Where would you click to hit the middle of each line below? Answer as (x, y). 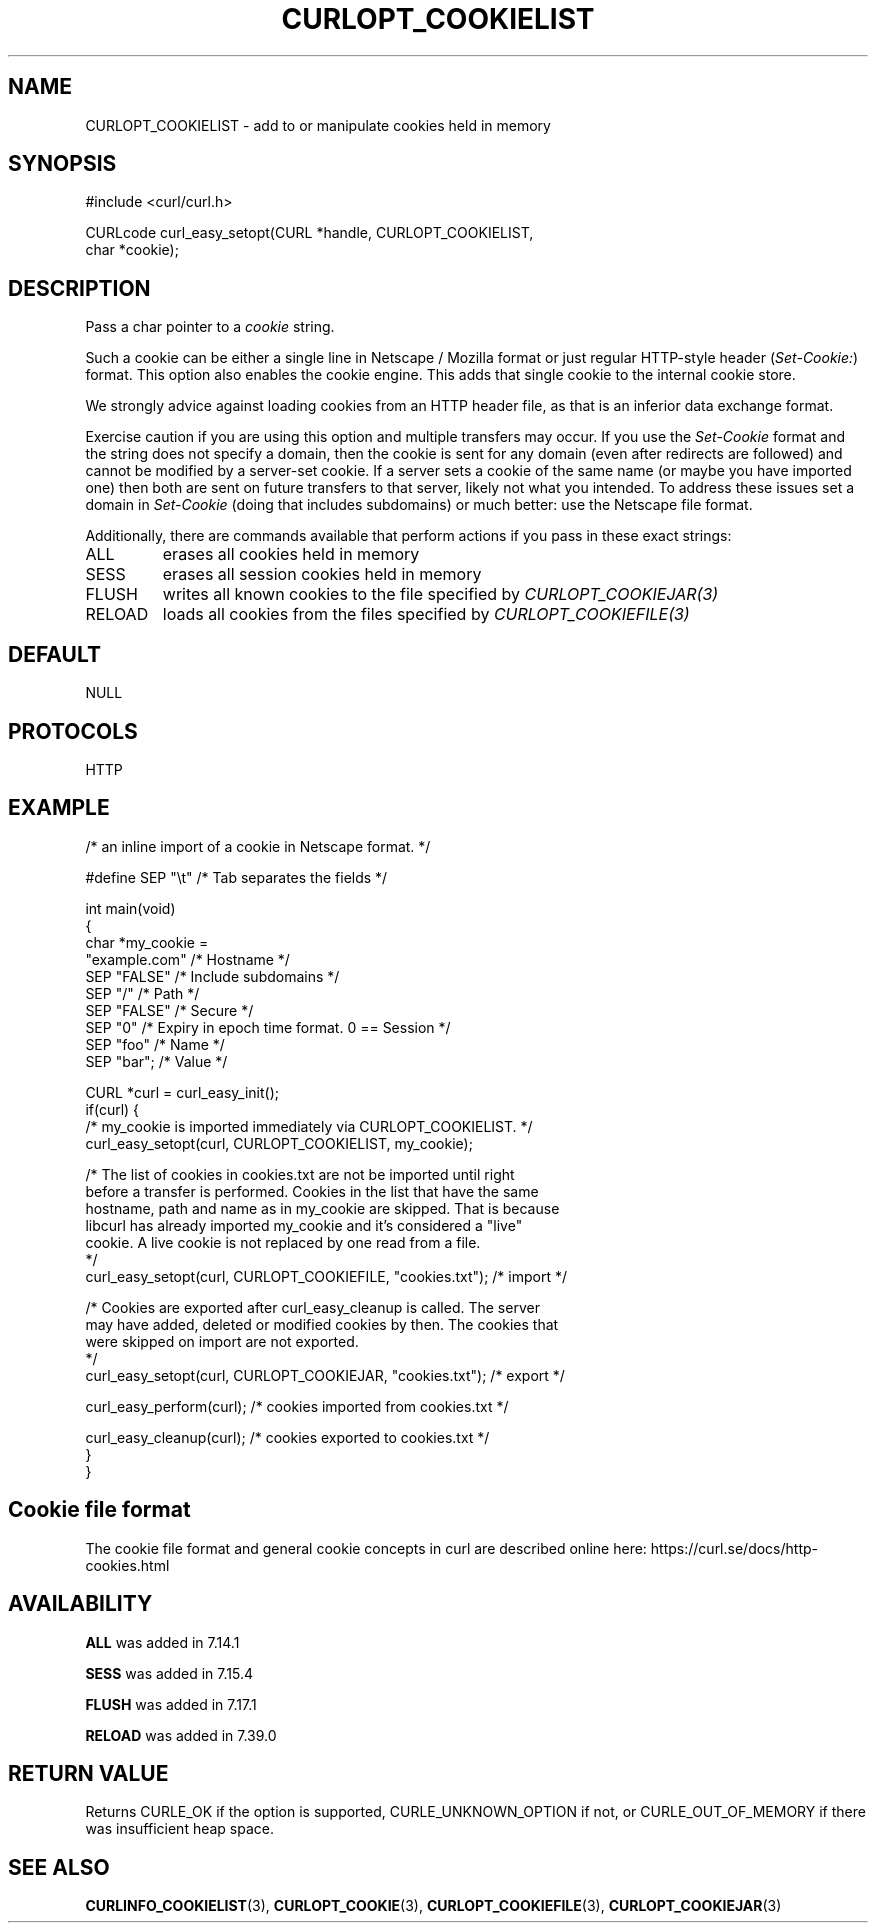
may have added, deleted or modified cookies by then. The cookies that (322, 1324)
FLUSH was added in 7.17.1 (171, 1704)
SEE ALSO (59, 1867)
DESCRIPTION (79, 288)
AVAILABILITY (80, 1604)
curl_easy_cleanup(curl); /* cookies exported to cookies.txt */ (287, 1437)
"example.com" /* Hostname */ (187, 959)
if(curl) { (112, 1109)
